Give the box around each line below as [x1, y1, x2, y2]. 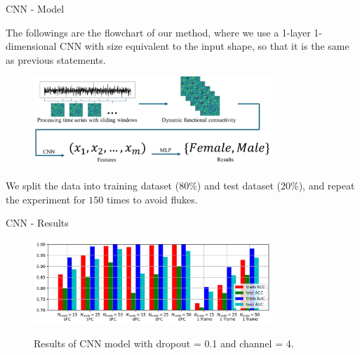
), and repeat [298, 178, 355, 193]
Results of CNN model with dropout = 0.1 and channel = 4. [34, 336, 294, 351]
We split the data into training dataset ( [6, 178, 180, 193]
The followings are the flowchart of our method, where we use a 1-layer [6, 25, 311, 39]
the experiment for [6, 192, 86, 206]
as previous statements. [6, 52, 106, 67]
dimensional [6, 39, 57, 53]
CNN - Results [6, 215, 69, 230]
